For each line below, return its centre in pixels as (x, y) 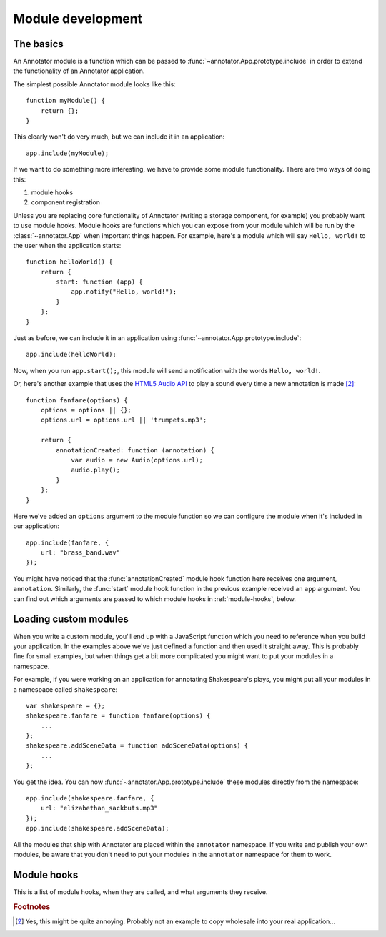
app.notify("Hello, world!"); (124, 292)
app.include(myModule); (68, 153)
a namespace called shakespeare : (65, 689)
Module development (78, 19)
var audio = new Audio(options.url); (137, 460)
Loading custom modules (71, 619)
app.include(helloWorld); (71, 355)
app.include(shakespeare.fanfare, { (90, 798)
